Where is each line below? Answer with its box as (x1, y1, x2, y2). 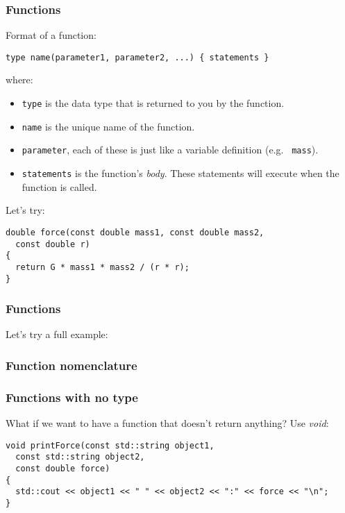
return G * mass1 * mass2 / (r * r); (15, 262, 190, 272)
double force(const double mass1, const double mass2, (6, 227, 264, 237)
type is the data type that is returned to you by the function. (22, 96, 285, 110)
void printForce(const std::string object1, (6, 440, 214, 451)
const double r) (15, 239, 90, 249)
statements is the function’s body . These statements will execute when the (22, 166, 339, 180)
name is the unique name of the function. (22, 119, 195, 133)
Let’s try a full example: (6, 327, 108, 342)
